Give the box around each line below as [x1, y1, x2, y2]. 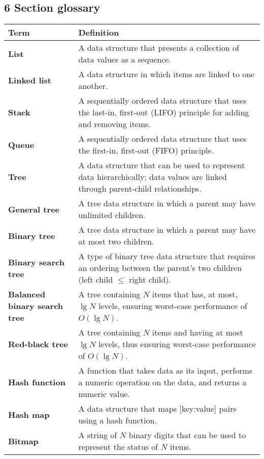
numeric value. [78, 388, 130, 400]
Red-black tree [8, 338, 68, 350]
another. [78, 80, 108, 92]
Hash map [8, 408, 50, 420]
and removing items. [78, 118, 151, 130]
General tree [8, 203, 59, 215]
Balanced [8, 288, 46, 300]
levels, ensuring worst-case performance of [98, 300, 247, 312]
